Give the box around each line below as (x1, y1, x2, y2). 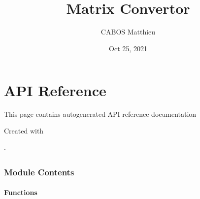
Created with (4, 125, 44, 135)
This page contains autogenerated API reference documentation (4, 109, 197, 119)
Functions (4, 187, 37, 197)
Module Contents (4, 166, 74, 178)
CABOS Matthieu (100, 27, 156, 37)
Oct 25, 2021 (109, 43, 147, 53)
